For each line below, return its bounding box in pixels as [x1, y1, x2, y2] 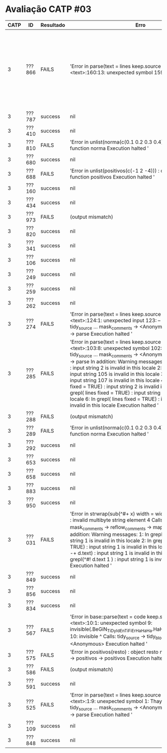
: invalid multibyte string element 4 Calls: [70, 516, 165, 523]
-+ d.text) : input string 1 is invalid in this [70, 550, 165, 557]
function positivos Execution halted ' [70, 173, 155, 180]
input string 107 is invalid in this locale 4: [70, 377, 166, 384]
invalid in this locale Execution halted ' [70, 402, 159, 409]
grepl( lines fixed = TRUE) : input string [70, 389, 161, 396]
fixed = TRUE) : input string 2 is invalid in [70, 383, 165, 390]
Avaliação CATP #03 [5, 3, 91, 15]
